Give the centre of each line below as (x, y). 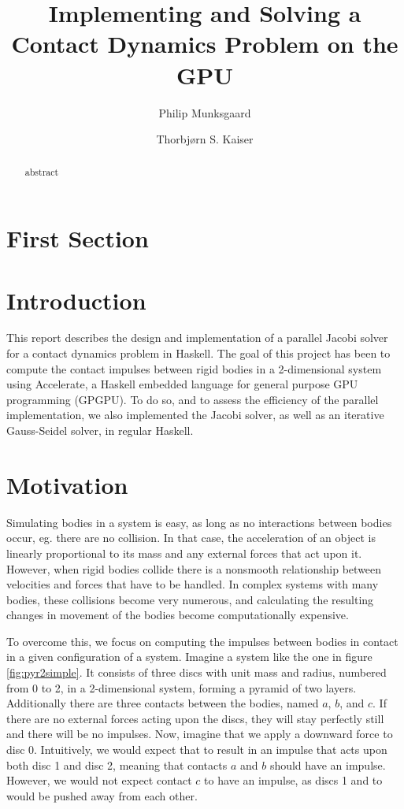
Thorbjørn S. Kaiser (205, 139)
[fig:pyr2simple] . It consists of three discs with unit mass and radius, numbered (196, 672)
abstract (42, 172)
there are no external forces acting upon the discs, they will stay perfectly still (195, 718)
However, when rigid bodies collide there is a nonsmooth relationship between (194, 568)
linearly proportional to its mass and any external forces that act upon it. (184, 553)
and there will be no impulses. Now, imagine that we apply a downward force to (200, 734)
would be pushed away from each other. (102, 795)
